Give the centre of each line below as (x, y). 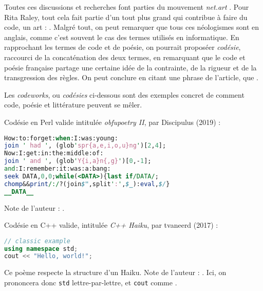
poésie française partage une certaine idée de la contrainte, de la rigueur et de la (130, 67)
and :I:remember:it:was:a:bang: (58, 169)
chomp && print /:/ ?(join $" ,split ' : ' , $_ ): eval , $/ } (87, 184)
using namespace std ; (41, 249)
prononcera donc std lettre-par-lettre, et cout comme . (91, 282)
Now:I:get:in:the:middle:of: (54, 153)
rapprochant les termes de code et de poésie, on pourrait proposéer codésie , (123, 47)
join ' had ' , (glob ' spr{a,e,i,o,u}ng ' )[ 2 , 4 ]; (85, 146)
